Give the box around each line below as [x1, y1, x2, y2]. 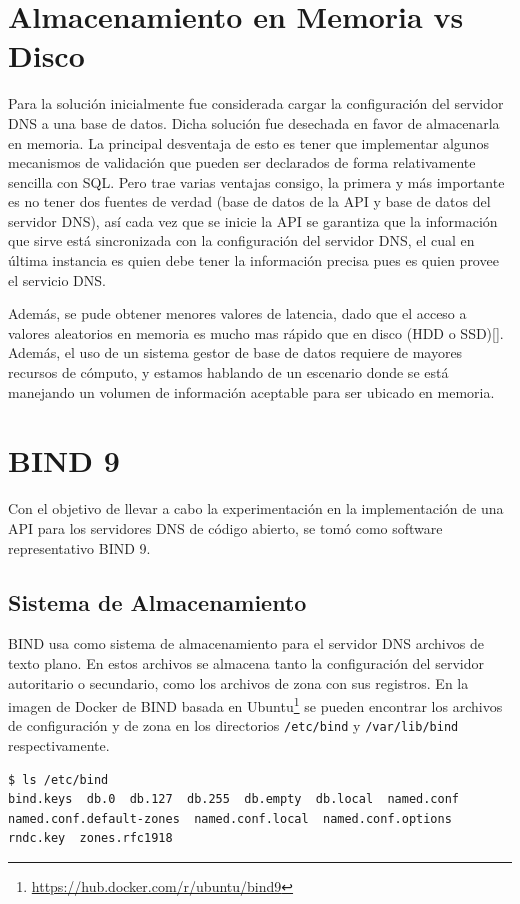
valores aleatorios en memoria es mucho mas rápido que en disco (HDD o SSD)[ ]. [8, 322, 504, 343]
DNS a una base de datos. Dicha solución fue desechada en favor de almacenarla [8, 112, 500, 133]
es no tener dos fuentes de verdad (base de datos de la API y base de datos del [8, 191, 491, 212]
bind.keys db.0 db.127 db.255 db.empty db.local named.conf [8, 792, 460, 807]
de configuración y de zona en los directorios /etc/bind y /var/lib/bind [8, 715, 459, 736]
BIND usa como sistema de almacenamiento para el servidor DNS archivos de [8, 633, 484, 654]
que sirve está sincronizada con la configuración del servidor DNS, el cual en [8, 230, 475, 251]
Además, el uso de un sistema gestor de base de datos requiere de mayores [8, 342, 463, 363]
